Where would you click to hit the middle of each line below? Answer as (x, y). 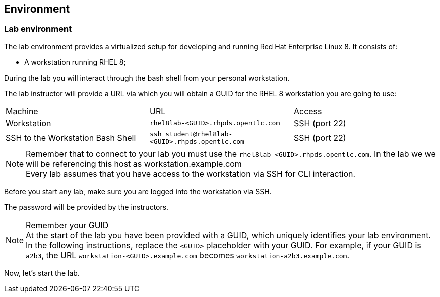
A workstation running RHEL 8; (75, 62)
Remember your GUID (67, 225)
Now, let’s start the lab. (42, 273)
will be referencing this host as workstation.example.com (134, 163)
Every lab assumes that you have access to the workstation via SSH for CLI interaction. (191, 173)
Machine (22, 111)
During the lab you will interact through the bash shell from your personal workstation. (147, 78)
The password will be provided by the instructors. (86, 207)
